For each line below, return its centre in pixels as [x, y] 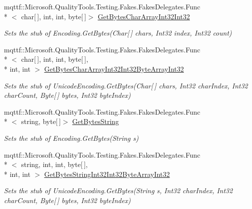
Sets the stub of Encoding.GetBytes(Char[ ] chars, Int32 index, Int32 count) [118, 33]
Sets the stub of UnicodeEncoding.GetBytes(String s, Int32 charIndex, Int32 [118, 190]
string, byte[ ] [41, 121]
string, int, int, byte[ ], [54, 164]
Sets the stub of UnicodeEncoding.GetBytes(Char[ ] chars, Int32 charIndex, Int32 [126, 85]
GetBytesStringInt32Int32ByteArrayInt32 [107, 174]
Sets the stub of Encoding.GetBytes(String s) [71, 138]
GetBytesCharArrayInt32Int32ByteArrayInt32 [114, 68]
